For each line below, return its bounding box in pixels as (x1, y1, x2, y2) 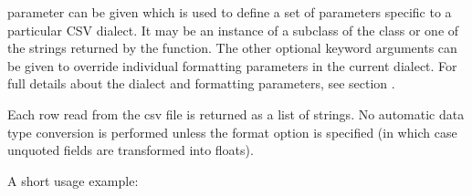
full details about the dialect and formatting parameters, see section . (7, 74, 395, 93)
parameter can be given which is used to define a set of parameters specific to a (7, 3, 452, 21)
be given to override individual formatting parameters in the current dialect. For (7, 56, 457, 75)
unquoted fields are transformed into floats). (7, 140, 254, 160)
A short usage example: (7, 170, 139, 190)
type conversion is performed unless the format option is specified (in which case (7, 122, 457, 141)
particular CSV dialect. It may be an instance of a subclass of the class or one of (7, 20, 459, 39)
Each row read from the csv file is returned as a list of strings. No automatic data (7, 104, 465, 123)
